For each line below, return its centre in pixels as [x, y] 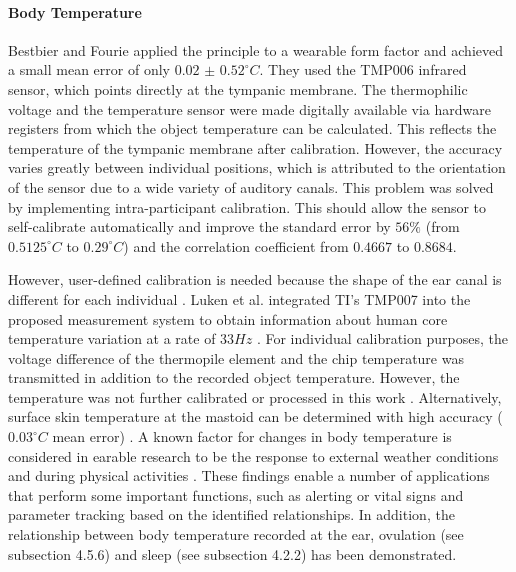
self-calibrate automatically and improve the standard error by [199, 226]
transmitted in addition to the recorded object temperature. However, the [234, 377]
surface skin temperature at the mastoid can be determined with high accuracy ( [255, 416]
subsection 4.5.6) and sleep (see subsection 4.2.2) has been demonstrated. [232, 553]
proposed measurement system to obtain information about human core [228, 318]
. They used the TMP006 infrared [363, 69]
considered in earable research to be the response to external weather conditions [253, 455]
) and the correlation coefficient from [236, 245]
